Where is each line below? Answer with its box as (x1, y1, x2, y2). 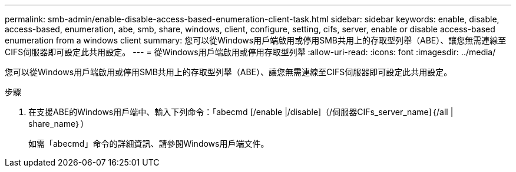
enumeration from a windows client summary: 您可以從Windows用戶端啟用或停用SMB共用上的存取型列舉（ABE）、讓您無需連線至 (5, 35, 507, 45)
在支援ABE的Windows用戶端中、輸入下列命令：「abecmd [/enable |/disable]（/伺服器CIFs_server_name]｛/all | (28, 107, 454, 117)
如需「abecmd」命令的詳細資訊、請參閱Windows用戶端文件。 (28, 139, 269, 149)
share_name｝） (28, 119, 89, 129)
